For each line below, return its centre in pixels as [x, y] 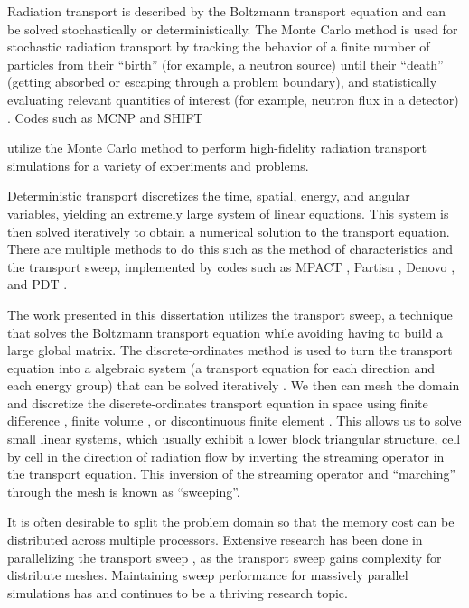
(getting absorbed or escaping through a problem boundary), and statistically [222, 82]
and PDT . [38, 284]
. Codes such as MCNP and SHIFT [105, 117]
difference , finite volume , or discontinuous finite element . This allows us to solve [234, 421]
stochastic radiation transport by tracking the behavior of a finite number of [219, 47]
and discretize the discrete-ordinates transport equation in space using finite [218, 402]
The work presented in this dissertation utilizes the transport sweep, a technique [230, 314]
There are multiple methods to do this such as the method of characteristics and [230, 249]
